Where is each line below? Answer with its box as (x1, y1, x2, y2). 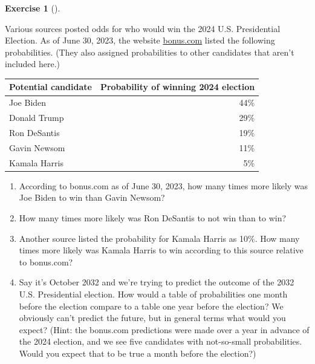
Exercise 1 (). (5, 2, 60, 14)
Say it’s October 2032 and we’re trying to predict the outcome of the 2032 (19, 276, 294, 288)
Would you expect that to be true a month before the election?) (19, 346, 256, 359)
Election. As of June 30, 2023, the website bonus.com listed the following (5, 34, 275, 47)
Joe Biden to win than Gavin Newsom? (19, 191, 165, 204)
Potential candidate (9, 80, 92, 93)
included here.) (5, 57, 60, 70)
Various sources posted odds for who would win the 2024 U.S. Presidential (5, 22, 281, 34)
